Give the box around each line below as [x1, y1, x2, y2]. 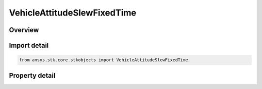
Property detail [9, 71, 56, 80]
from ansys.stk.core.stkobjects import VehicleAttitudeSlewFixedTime [19, 57, 188, 63]
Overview [9, 26, 39, 34]
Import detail [9, 41, 49, 50]
